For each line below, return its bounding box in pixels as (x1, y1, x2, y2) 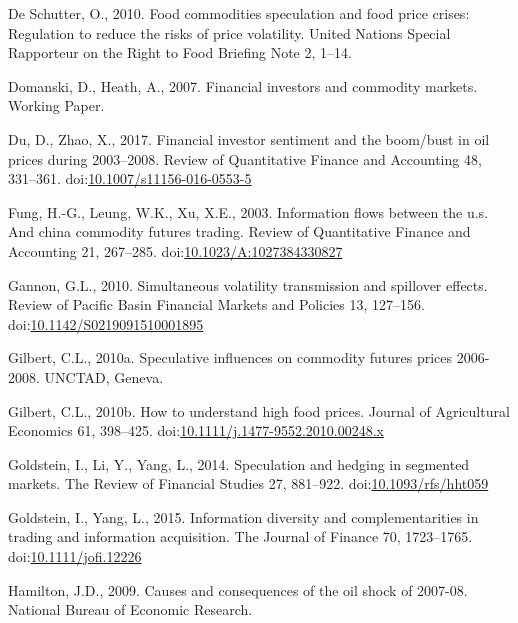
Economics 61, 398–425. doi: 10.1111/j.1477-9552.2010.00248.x (8, 420, 384, 441)
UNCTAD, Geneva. (44, 366, 164, 387)
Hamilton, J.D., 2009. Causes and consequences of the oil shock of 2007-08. (8, 579, 468, 600)
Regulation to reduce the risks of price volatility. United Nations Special (8, 22, 451, 43)
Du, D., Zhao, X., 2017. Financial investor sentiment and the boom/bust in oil (8, 128, 490, 149)
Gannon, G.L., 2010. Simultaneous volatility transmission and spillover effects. (8, 274, 488, 295)
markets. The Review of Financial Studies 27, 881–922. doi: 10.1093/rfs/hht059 (8, 473, 489, 494)
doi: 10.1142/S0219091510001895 (8, 313, 204, 334)
